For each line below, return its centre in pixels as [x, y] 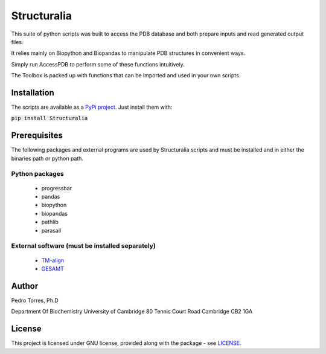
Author [25, 286]
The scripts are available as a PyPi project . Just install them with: [92, 107]
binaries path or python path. [47, 158]
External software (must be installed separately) [84, 246]
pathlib [50, 222]
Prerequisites [37, 136]
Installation [33, 93]
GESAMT [53, 268]
